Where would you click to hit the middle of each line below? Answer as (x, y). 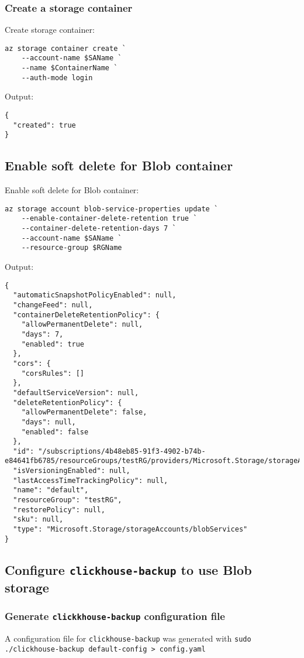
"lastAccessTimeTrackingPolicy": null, (91, 480)
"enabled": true (53, 344)
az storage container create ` (65, 48)
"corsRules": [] (53, 373)
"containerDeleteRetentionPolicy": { (86, 315)
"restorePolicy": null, (59, 510)
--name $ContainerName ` (70, 68)
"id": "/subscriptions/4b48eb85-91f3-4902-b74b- (109, 451)
